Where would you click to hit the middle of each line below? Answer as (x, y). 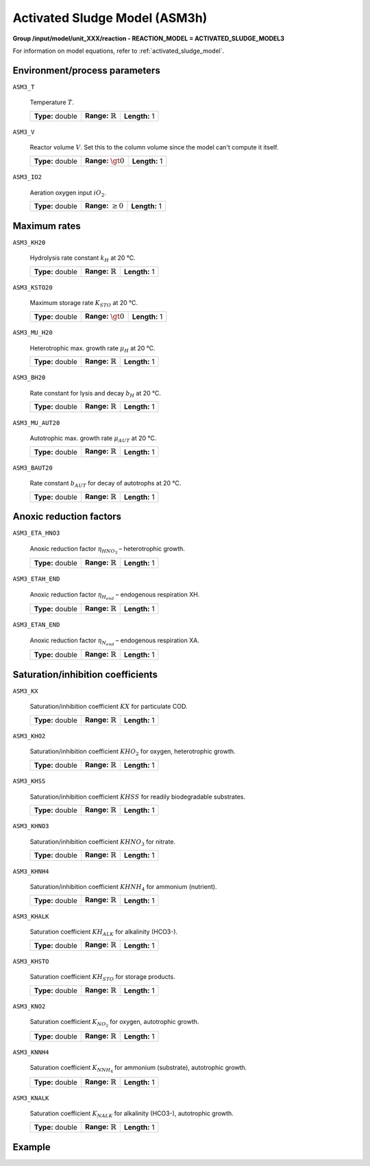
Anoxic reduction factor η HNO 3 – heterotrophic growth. (107, 550)
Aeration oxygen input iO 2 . (68, 193)
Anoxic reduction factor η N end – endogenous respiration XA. (115, 642)
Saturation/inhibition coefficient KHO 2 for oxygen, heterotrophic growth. (133, 752)
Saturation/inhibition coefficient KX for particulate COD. (109, 707)
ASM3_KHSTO (31, 961)
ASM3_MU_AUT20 (36, 423)
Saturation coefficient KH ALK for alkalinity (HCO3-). (104, 932)
